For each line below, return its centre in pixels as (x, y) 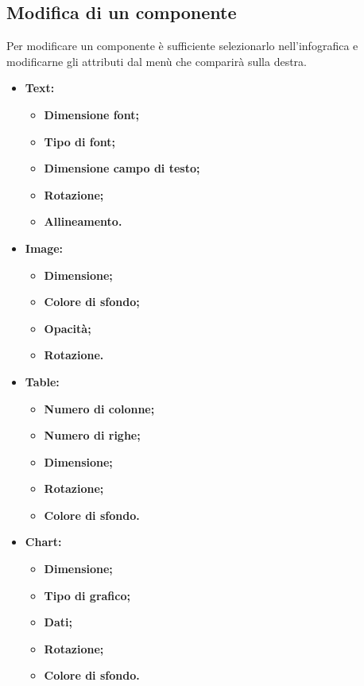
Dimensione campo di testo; (122, 168)
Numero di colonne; (99, 408)
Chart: (43, 542)
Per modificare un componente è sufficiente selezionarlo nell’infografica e (182, 46)
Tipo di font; (80, 141)
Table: (42, 381)
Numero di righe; (92, 435)
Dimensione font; (91, 114)
